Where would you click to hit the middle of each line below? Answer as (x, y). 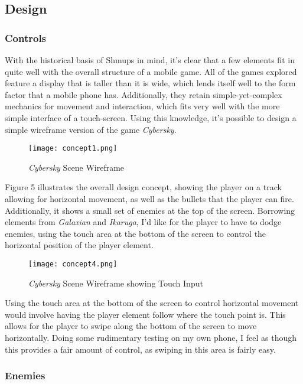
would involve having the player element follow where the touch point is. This (145, 314)
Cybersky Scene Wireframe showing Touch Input (116, 283)
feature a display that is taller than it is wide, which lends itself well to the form (150, 83)
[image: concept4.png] (73, 264)
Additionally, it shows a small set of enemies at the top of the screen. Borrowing (150, 210)
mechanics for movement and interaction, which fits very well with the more (142, 106)
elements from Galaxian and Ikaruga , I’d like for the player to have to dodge (143, 222)
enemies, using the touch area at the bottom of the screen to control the (136, 233)
